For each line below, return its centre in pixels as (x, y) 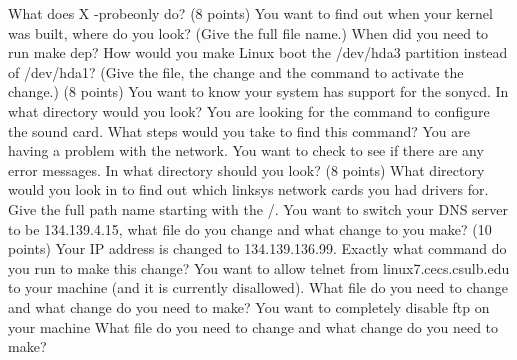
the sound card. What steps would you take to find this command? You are (239, 130)
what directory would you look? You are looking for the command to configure (249, 110)
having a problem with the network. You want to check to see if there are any (246, 150)
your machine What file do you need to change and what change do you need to (253, 326)
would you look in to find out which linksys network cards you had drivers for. (248, 189)
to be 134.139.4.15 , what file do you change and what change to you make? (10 (250, 228)
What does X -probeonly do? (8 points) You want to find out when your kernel (250, 13)
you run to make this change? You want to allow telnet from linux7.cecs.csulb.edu (259, 267)
